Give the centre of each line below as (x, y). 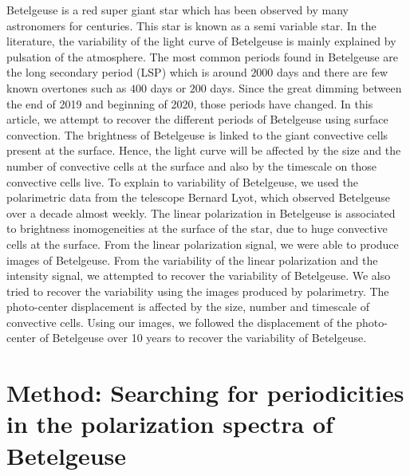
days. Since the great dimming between (306, 87)
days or (168, 87)
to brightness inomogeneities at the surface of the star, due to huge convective (197, 228)
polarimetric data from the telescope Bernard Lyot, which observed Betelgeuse (198, 197)
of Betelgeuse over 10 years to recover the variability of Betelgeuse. (203, 338)
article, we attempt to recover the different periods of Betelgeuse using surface (197, 119)
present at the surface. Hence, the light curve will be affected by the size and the (204, 150)
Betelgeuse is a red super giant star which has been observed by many (177, 10)
